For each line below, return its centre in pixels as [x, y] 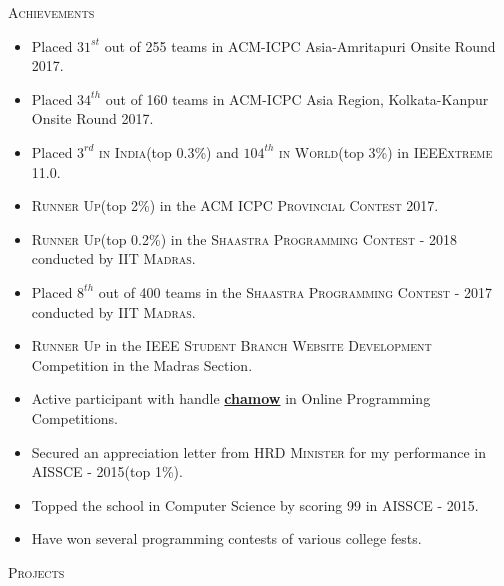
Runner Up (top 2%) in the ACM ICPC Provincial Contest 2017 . [235, 205]
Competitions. [74, 417]
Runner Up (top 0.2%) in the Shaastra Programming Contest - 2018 [244, 238]
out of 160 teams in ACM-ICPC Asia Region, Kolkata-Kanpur [297, 98]
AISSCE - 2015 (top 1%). [107, 471]
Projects [36, 571]
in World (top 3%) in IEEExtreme [386, 151]
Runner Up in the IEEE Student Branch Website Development [231, 345]
